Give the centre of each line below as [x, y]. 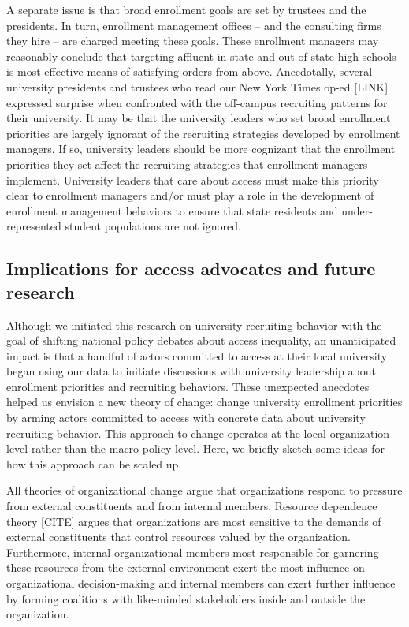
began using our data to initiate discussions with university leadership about [191, 371]
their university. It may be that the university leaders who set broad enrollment [199, 118]
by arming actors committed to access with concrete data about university [186, 418]
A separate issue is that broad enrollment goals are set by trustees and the [186, 9]
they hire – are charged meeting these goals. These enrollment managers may [193, 41]
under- [357, 210]
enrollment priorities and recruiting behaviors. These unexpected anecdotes [188, 386]
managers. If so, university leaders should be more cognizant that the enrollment [201, 149]
